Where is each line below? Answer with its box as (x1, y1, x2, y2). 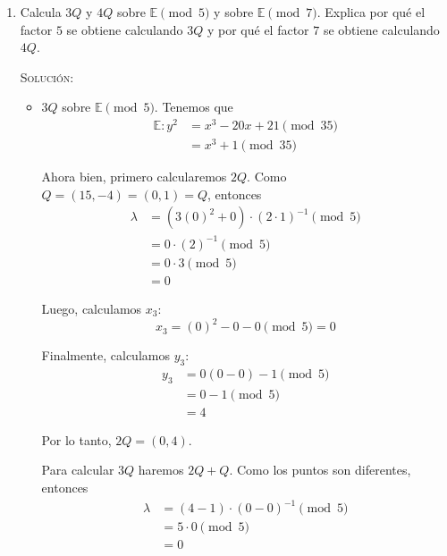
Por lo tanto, (41, 430, 112, 449)
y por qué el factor (207, 20, 309, 38)
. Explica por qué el (316, 3, 426, 21)
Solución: (20, 67, 74, 86)
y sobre (214, 3, 254, 21)
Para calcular (41, 460, 114, 479)
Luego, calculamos (41, 299, 142, 317)
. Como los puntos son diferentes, (229, 460, 411, 479)
